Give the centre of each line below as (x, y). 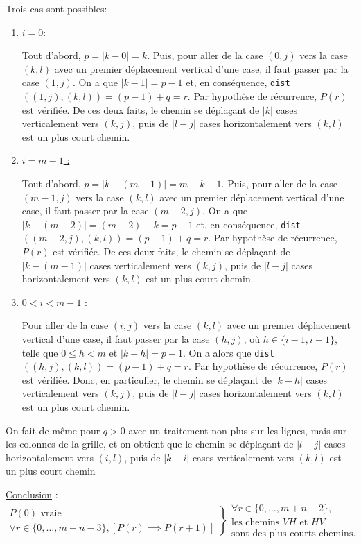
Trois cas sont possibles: (56, 8)
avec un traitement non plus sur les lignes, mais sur (238, 430)
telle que (40, 352)
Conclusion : (32, 494)
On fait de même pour (53, 430)
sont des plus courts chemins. (294, 533)
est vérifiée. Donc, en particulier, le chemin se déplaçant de (147, 379)
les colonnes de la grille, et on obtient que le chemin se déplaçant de (150, 444)
